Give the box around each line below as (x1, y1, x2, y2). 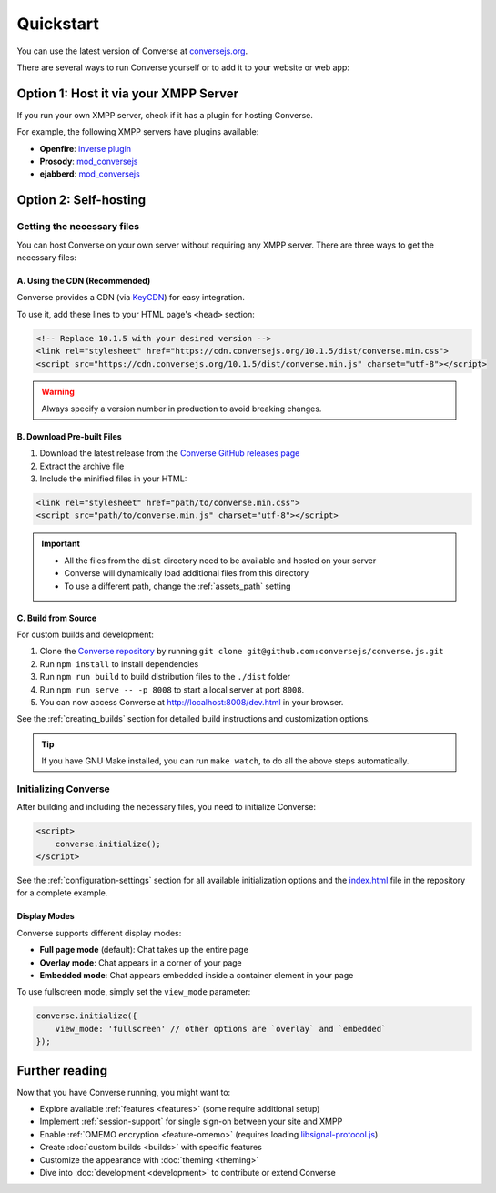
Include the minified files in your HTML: (39, 473, 187, 484)
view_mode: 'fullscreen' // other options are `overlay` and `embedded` (55, 1024, 387, 1034)
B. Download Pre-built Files (16, 430, 122, 441)
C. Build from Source (16, 612, 97, 623)
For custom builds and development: (16, 629, 155, 640)
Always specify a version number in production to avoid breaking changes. (41, 403, 322, 414)
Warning (41, 387, 75, 398)
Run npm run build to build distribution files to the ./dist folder (39, 672, 291, 682)
